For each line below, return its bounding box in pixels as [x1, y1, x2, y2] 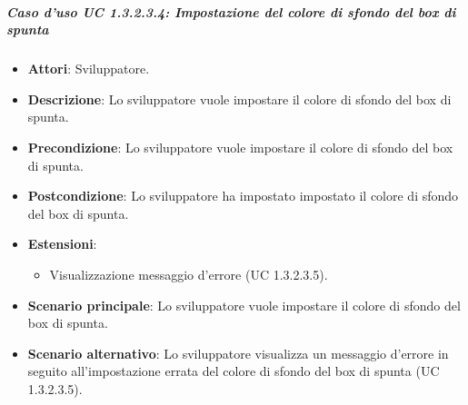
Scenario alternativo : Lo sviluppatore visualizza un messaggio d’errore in [27, 343, 449, 362]
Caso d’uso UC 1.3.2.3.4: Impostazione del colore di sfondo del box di [6, 2, 456, 21]
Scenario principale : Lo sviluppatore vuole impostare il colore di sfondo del [27, 295, 461, 314]
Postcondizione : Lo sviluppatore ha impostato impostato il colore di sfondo [27, 186, 459, 205]
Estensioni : [27, 234, 97, 253]
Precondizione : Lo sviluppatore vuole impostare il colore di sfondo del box [27, 137, 453, 156]
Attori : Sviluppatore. [27, 59, 150, 78]
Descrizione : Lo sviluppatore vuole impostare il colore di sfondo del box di [27, 89, 452, 108]
